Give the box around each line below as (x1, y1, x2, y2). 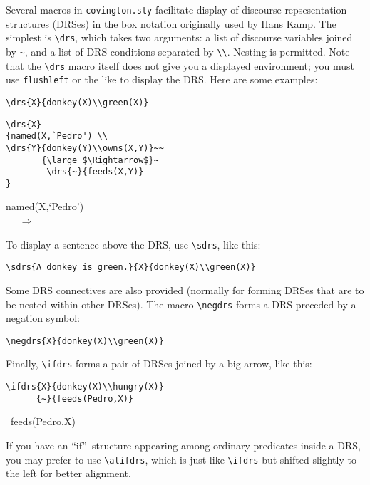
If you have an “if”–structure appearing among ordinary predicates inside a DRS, (6, 438, 361, 453)
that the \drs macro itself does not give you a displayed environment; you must (6, 58, 355, 73)
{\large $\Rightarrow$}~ (41, 155, 159, 165)
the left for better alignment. (6, 466, 131, 481)
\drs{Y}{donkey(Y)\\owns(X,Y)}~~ (6, 142, 164, 153)
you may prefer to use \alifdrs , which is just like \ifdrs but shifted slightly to (6, 452, 356, 466)
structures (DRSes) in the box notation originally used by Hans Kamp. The (6, 16, 336, 31)
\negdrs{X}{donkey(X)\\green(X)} (6, 335, 164, 346)
